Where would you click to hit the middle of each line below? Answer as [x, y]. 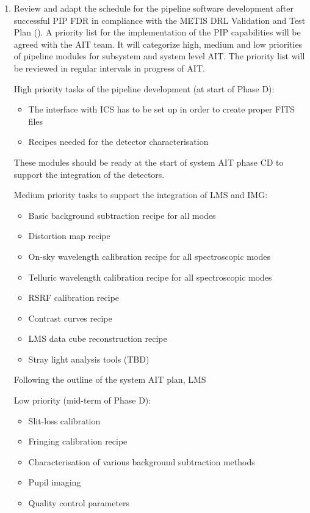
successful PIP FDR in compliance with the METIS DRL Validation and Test [160, 20]
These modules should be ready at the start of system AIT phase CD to [149, 162]
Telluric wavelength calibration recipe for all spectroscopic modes [150, 277]
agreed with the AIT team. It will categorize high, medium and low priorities [158, 44]
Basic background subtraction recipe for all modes [122, 215]
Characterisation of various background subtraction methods [142, 461]
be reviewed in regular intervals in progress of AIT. [109, 68]
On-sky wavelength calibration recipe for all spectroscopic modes [149, 256]
